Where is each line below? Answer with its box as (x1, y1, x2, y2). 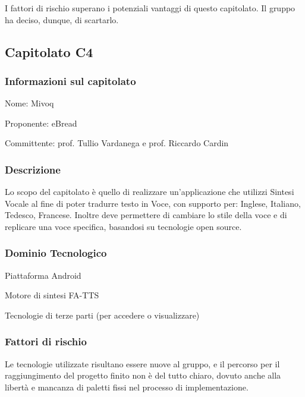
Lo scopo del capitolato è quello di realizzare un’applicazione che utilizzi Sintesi (5, 185, 294, 198)
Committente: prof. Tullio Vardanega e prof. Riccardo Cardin (5, 137, 229, 149)
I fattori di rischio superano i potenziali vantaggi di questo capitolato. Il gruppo (5, 2, 295, 14)
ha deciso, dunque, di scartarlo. (5, 13, 119, 26)
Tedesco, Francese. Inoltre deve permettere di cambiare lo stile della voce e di (5, 209, 287, 221)
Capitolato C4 (5, 42, 93, 61)
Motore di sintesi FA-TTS (5, 289, 99, 301)
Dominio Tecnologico (5, 245, 107, 260)
